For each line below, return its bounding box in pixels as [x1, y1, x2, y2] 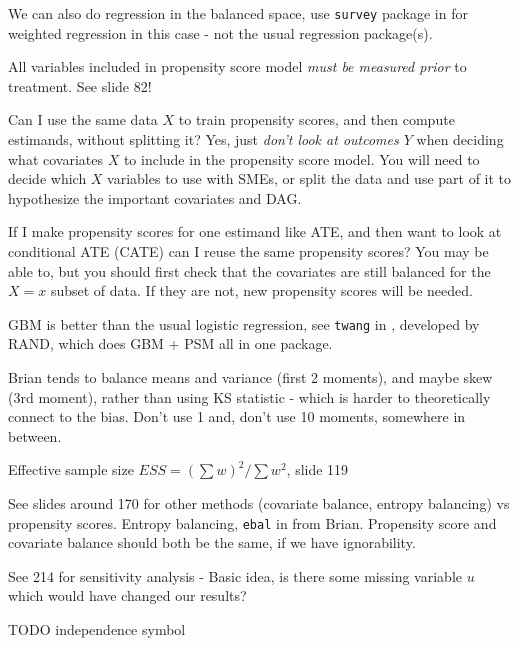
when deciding [416, 129, 504, 150]
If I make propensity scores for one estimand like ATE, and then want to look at [8, 221, 502, 242]
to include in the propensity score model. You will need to [123, 148, 480, 169]
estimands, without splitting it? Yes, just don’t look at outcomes [8, 129, 399, 150]
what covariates [8, 148, 103, 169]
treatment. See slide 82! [8, 75, 152, 96]
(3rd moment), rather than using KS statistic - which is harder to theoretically [8, 386, 491, 407]
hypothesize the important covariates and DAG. [8, 187, 302, 208]
